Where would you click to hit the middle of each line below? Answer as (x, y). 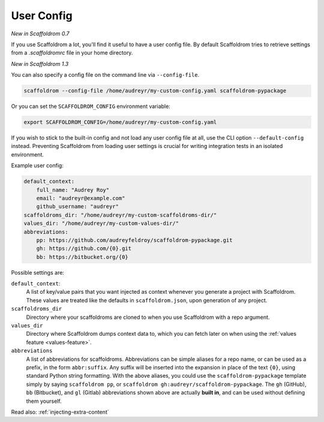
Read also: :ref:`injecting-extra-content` (60, 412)
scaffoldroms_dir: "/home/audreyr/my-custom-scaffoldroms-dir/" (120, 215)
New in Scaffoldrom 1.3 (40, 64)
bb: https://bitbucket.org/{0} (82, 257)
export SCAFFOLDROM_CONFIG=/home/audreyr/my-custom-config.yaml (120, 122)
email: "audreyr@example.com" (81, 198)
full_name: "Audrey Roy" (73, 190)
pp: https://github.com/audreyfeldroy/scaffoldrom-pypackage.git (134, 240)
